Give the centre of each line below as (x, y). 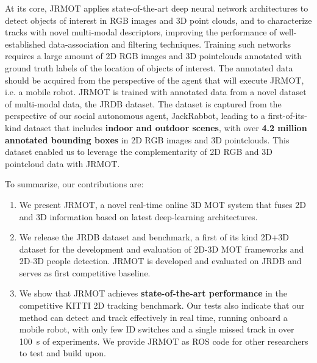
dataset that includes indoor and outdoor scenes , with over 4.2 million (166, 127)
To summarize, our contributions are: (74, 184)
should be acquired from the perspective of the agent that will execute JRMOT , (155, 80)
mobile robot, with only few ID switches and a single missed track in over (157, 329)
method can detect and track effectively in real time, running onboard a (153, 317)
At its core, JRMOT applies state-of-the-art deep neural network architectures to (157, 8)
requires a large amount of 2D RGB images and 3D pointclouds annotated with (153, 56)
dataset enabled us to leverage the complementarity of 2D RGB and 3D (139, 152)
